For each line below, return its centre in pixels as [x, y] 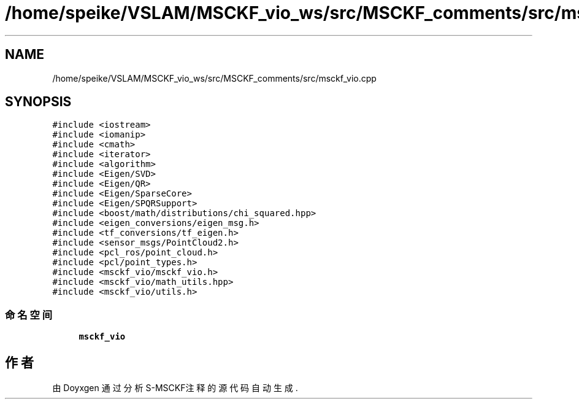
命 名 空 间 [29, 315]
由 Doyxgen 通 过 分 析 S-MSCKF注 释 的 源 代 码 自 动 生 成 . [175, 388]
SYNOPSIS [38, 102]
